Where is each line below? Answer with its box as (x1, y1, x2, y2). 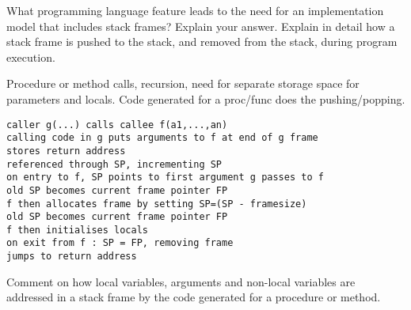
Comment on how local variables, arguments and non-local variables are (6, 273, 356, 289)
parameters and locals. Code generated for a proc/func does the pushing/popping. (6, 90, 405, 107)
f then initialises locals (6, 224, 148, 236)
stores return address (6, 145, 126, 157)
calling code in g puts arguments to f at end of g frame (6, 132, 318, 144)
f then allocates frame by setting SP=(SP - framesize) (6, 198, 307, 210)
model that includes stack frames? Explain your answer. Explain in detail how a (6, 17, 395, 34)
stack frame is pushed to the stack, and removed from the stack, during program (6, 33, 398, 50)
